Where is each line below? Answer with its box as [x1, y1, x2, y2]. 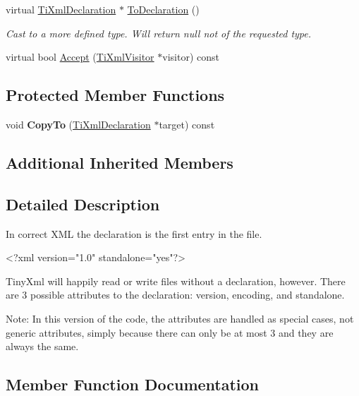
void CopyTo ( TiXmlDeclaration [6, 116, 151, 131]
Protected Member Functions [6, 84, 225, 106]
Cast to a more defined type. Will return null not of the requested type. [6, 25, 312, 40]
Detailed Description [6, 193, 160, 215]
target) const [159, 116, 215, 131]
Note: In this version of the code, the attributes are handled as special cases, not [6, 311, 354, 325]
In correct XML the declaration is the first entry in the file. [6, 226, 262, 241]
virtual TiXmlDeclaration [6, 2, 116, 16]
